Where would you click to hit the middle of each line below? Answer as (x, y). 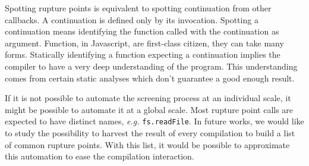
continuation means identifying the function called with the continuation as (142, 31)
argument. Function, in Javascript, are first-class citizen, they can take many (144, 43)
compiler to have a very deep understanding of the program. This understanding (151, 66)
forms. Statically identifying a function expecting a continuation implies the (143, 54)
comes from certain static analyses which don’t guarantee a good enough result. (150, 78)
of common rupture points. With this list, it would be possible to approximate (147, 144)
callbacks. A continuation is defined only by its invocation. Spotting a (132, 19)
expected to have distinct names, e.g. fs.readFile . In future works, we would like (154, 121)
